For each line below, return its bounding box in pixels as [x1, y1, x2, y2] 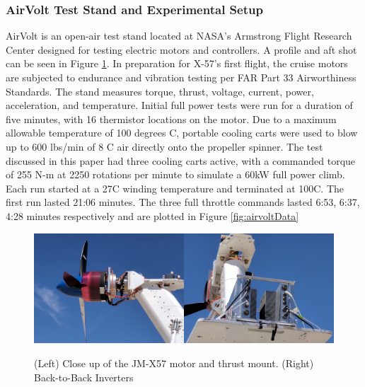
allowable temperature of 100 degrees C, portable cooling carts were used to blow [6, 125, 358, 140]
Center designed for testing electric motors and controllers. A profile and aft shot [6, 42, 357, 57]
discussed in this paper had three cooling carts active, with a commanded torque [6, 153, 356, 168]
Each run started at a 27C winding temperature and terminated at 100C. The [6, 180, 344, 195]
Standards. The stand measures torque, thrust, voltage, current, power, [6, 83, 314, 98]
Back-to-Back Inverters [34, 369, 134, 384]
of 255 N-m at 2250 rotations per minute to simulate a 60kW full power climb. [6, 167, 345, 182]
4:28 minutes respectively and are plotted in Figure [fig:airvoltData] [6, 208, 299, 223]
